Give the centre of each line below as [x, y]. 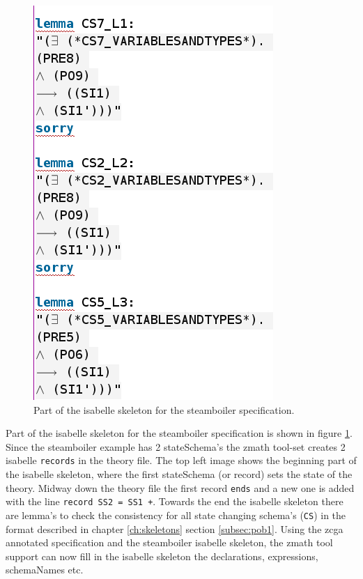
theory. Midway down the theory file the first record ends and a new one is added [180, 487]
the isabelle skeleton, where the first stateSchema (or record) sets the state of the [179, 474]
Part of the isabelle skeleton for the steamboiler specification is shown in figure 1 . [179, 433]
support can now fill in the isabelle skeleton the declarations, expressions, [162, 556]
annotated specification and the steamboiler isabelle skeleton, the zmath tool [169, 542]
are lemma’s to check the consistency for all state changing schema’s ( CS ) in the [176, 515]
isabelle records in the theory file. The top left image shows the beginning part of [181, 460]
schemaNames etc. [45, 570]
